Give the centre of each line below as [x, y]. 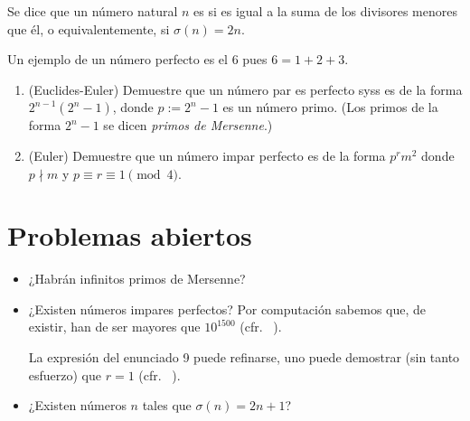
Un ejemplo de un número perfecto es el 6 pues [137, 59]
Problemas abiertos [130, 235]
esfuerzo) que [65, 374]
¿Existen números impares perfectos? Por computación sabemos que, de [227, 309]
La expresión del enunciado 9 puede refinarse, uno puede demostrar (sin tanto [244, 357]
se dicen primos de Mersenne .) [188, 125]
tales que [167, 405]
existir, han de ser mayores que [114, 327]
